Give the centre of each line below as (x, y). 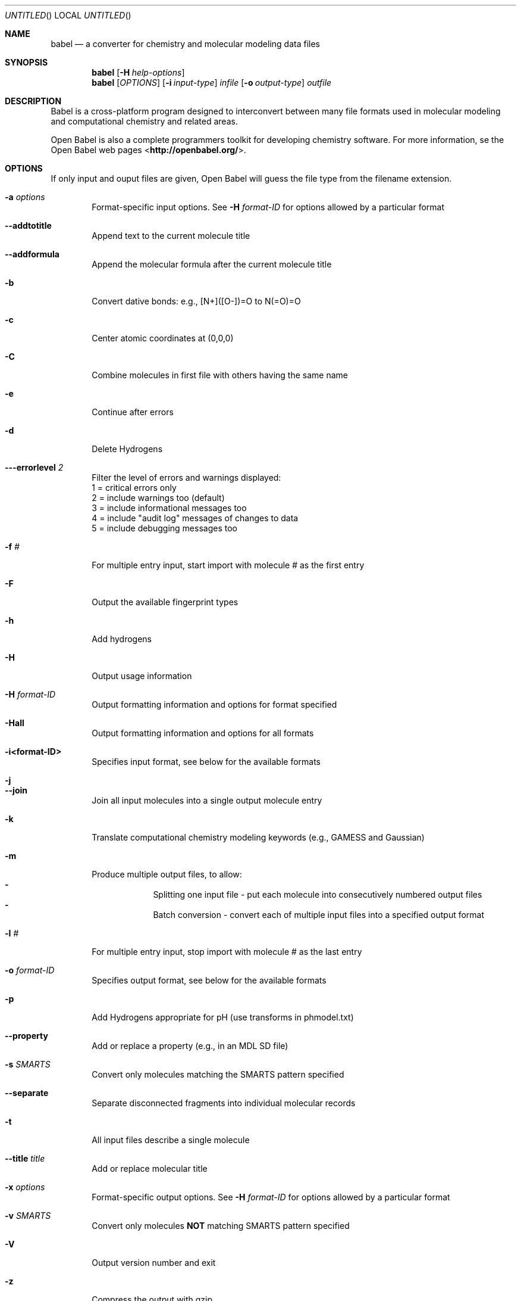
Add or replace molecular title (150, 1168)
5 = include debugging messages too (164, 528)
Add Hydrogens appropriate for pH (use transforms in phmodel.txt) (223, 1017)
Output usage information (142, 676)
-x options (25, 1187)
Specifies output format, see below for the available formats (209, 980)
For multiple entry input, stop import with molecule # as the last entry (227, 952)
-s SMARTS (28, 1064)
